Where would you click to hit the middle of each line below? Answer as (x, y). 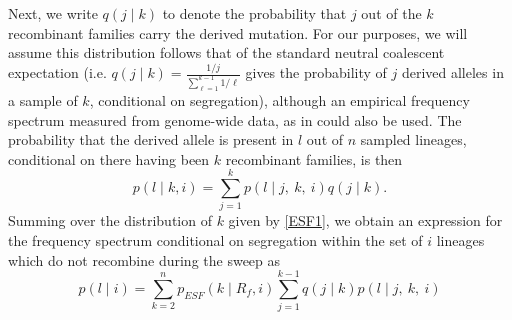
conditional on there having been (109, 158)
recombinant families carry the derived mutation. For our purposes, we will (238, 32)
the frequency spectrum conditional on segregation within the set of (215, 240)
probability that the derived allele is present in (151, 139)
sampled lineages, (413, 139)
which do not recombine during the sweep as (144, 259)
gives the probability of (316, 72)
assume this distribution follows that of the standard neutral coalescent (226, 52)
